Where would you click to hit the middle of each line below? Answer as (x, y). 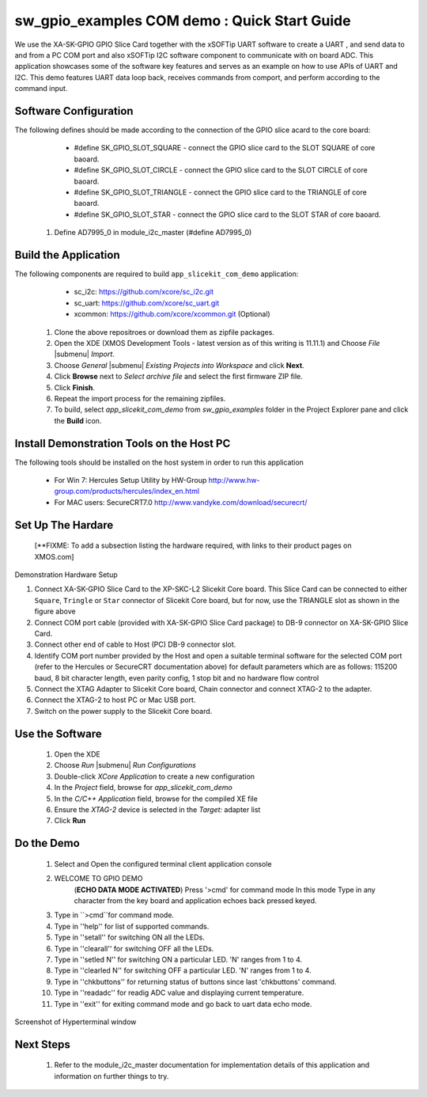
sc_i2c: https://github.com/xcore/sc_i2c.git (144, 292)
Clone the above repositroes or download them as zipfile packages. (164, 332)
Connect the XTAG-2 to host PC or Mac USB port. (115, 700)
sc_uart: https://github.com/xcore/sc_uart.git (147, 303)
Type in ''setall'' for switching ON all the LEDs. (129, 937)
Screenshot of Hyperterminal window (76, 1022)
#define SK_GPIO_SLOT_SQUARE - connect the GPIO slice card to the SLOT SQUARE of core (225, 148)
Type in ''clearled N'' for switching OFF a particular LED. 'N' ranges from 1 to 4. (183, 970)
